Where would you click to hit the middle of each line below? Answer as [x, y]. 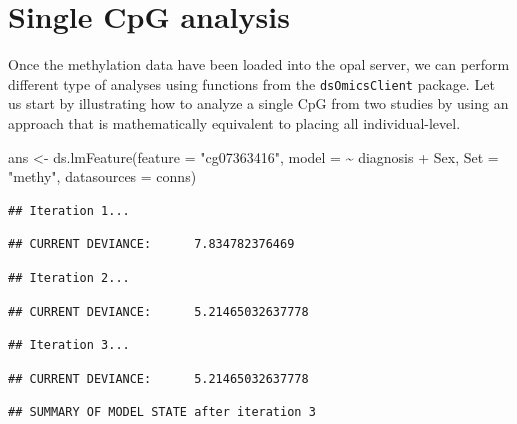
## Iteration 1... [69, 210]
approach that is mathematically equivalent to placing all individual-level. [234, 122]
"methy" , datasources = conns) [102, 176]
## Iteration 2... [69, 277]
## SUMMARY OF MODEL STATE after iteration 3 [162, 412]
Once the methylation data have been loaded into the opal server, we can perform [259, 64]
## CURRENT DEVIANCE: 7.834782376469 [151, 244]
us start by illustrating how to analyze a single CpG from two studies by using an [258, 103]
